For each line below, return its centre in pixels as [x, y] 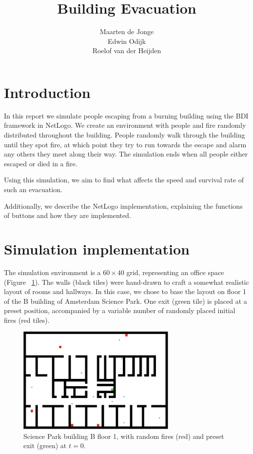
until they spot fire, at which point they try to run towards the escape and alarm [125, 144]
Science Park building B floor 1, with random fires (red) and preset [124, 436]
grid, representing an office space [175, 272]
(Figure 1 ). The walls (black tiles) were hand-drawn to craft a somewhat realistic [126, 282]
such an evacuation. [33, 189]
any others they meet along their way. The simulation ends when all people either [126, 154]
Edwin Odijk [126, 41]
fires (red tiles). [27, 320]
